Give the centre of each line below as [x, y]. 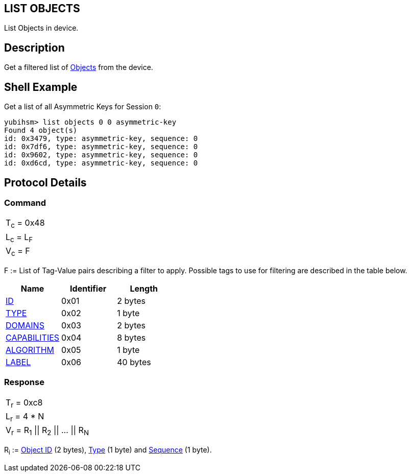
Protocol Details [45, 182]
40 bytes [134, 362]
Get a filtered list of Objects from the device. [79, 67]
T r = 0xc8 [24, 403]
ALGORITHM [30, 350]
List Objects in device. [41, 28]
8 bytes [131, 337]
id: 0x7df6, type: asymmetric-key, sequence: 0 [101, 147]
